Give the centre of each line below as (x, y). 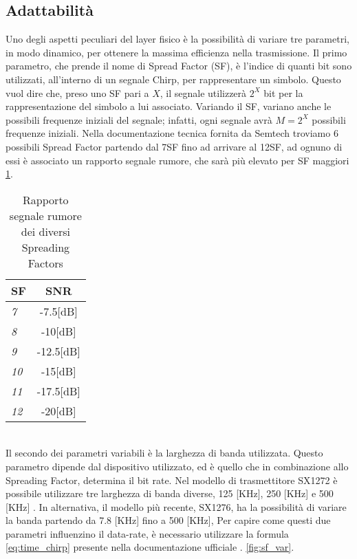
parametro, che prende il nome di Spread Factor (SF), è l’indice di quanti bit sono (179, 66)
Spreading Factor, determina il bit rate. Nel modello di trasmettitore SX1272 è (172, 480)
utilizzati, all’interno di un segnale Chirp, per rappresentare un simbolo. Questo (173, 79)
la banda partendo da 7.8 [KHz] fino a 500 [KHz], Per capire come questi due (168, 520)
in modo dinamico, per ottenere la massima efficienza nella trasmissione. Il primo (176, 52)
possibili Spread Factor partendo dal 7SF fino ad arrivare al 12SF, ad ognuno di (174, 146)
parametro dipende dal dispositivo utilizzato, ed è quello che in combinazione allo (177, 466)
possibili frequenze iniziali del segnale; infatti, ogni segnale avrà (139, 119)
